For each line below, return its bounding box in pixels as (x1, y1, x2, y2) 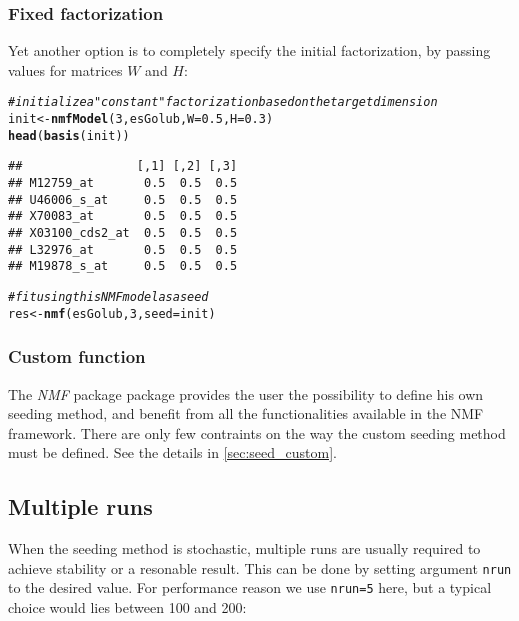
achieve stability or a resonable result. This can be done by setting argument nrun (8, 557, 512, 578)
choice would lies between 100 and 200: (8, 596, 247, 617)
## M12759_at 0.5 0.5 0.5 (8, 176, 238, 191)
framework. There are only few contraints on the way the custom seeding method (8, 422, 506, 443)
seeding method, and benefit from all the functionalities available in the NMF (8, 403, 484, 424)
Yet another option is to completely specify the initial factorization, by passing (8, 40, 491, 61)
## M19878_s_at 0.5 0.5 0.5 (8, 259, 238, 274)
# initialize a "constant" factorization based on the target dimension (8, 95, 438, 110)
